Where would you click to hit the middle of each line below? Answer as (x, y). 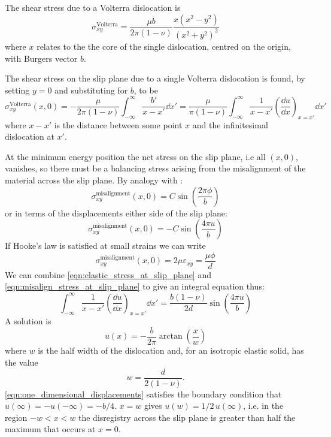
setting (17, 90)
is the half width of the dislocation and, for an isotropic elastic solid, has (171, 350)
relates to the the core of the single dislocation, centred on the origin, (164, 46)
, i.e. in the (263, 406)
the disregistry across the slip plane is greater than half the (187, 417)
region (16, 417)
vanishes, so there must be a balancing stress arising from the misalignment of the (155, 168)
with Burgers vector (41, 58)
